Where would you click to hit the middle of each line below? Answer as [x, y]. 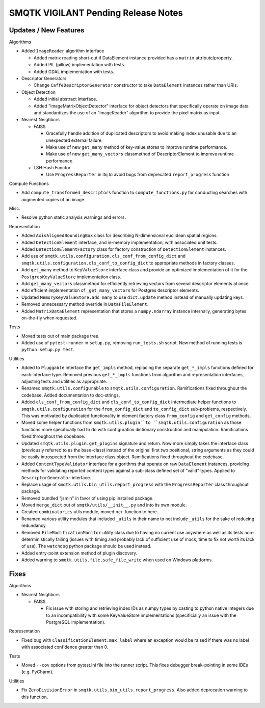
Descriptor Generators [44, 79]
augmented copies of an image [53, 199]
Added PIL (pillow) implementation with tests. [79, 65]
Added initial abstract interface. [66, 99]
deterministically [38, 539]
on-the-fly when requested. [49, 318]
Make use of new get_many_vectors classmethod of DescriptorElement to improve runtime [140, 154]
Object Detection [39, 92]
